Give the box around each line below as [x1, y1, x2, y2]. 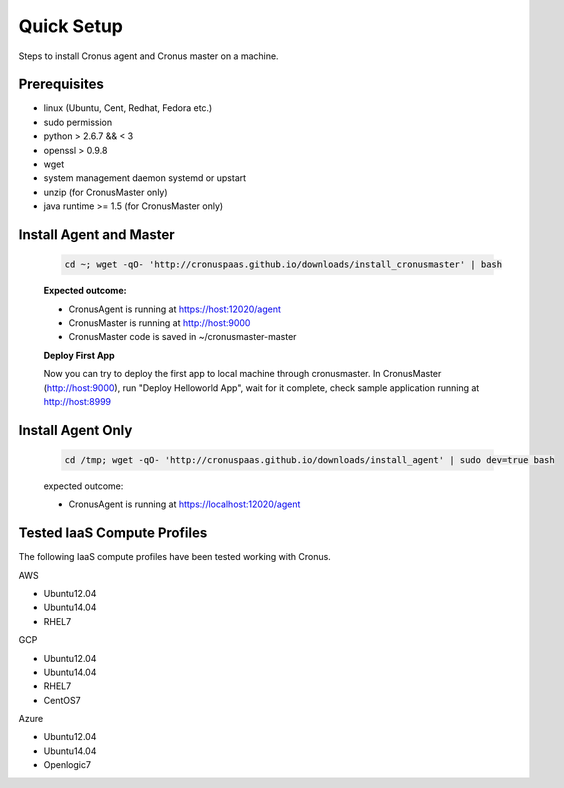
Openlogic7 [43, 759, 92, 771]
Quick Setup [18, 15, 124, 37]
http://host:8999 [43, 395, 112, 407]
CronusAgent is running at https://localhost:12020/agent [68, 498, 301, 510]
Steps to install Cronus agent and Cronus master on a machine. [18, 50, 279, 62]
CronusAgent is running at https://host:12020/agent [68, 303, 282, 315]
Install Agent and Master [18, 226, 175, 243]
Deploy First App [43, 349, 115, 361]
